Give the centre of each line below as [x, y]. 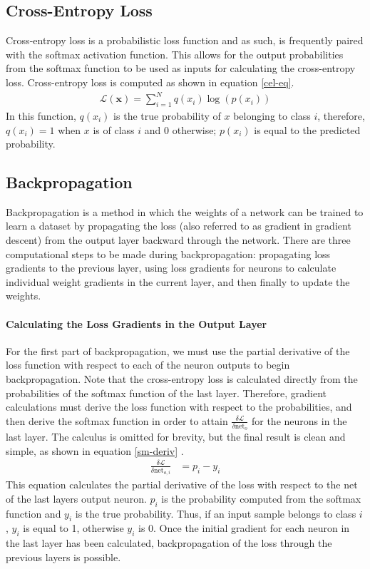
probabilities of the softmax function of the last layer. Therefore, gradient [166, 393]
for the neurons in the [299, 420]
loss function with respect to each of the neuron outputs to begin [148, 365]
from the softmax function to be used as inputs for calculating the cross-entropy [181, 68]
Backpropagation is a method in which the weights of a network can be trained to [185, 211]
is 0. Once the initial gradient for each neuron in [244, 528]
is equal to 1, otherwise [73, 528]
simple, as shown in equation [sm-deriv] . [95, 450]
